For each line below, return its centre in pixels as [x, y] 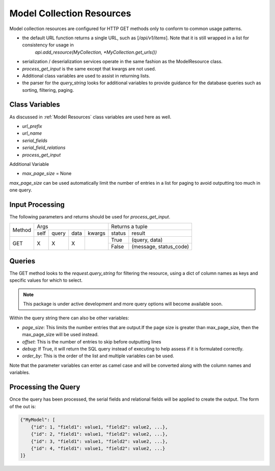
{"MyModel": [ [38, 420]
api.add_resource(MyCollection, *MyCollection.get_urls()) [96, 52]
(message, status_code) [160, 246]
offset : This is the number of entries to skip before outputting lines [92, 341]
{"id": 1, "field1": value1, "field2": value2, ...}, [99, 427]
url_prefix [32, 126]
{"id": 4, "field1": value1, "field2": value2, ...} [98, 449]
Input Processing [37, 204]
